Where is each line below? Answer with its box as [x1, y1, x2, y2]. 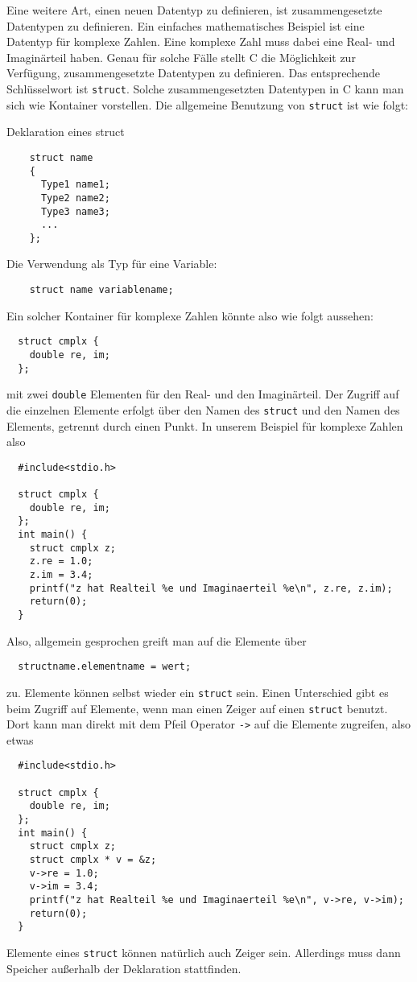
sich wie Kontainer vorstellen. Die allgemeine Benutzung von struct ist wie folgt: [6, 96, 409, 113]
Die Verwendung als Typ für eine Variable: [6, 255, 217, 272]
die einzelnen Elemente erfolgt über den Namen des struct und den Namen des [6, 401, 400, 418]
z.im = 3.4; [29, 569, 93, 581]
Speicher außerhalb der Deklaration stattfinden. [6, 959, 242, 976]
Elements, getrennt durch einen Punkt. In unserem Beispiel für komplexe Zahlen [6, 417, 403, 434]
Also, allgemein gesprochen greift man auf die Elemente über [6, 632, 307, 649]
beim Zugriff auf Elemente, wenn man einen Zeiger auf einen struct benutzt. [6, 699, 388, 716]
